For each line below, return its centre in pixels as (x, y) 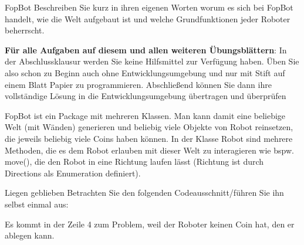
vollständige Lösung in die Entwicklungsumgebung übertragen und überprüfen (146, 96)
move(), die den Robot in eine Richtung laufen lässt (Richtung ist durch (134, 161)
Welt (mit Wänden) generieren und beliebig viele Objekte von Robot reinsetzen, (149, 127)
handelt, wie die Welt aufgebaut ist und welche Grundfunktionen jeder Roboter (148, 18)
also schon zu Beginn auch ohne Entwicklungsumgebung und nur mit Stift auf (145, 72)
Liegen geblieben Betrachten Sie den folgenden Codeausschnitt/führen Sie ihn (144, 193)
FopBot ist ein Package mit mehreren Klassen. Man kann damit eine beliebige (145, 115)
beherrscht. (25, 30)
